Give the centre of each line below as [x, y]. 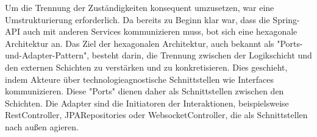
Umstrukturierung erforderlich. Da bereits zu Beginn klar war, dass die [137, 19]
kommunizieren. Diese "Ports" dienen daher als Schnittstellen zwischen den [144, 91]
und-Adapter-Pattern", [47, 55]
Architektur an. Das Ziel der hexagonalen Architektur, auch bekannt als [140, 43]
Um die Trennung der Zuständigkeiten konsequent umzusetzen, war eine [140, 7]
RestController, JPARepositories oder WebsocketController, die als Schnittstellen [156, 115]
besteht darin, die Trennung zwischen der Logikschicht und [202, 55]
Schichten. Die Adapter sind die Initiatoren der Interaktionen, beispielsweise [147, 103]
